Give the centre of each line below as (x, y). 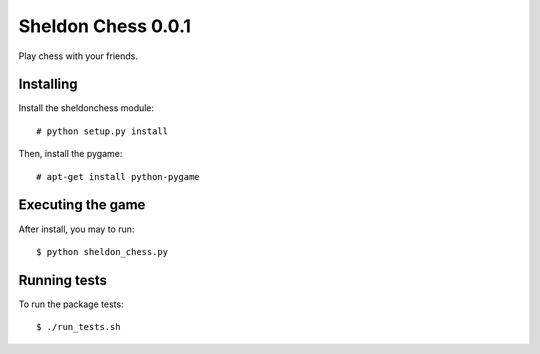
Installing (48, 84)
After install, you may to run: (76, 229)
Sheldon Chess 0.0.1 (105, 26)
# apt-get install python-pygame (118, 176)
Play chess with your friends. (78, 56)
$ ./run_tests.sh (78, 327)
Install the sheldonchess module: (86, 108)
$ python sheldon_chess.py (102, 251)
